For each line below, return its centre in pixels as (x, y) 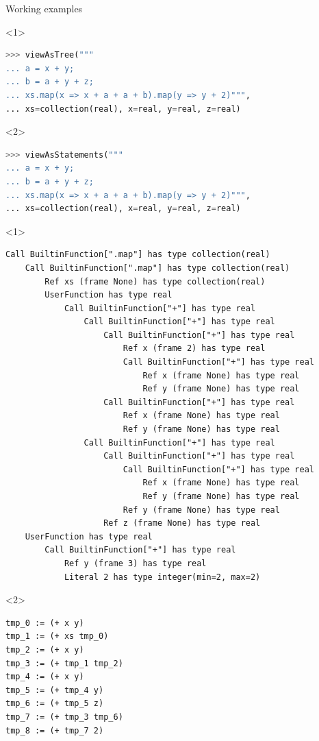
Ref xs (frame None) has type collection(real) (155, 281)
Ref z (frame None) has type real (182, 523)
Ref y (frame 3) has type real (135, 563)
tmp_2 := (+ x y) (45, 649)
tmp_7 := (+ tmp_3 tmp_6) (64, 717)
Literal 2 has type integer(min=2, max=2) (162, 577)
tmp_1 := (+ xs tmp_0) (57, 636)
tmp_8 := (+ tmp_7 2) (55, 730)
